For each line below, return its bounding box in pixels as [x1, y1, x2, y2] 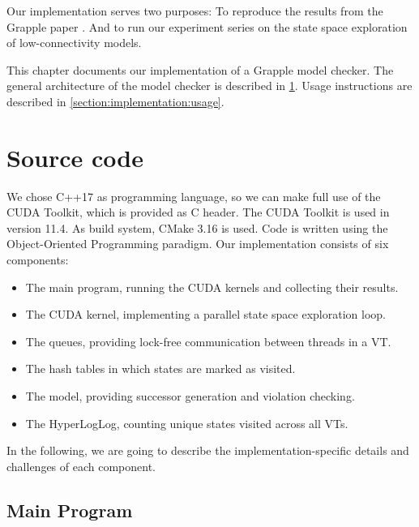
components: [6, 251, 69, 268]
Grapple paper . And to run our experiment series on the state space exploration [6, 18, 408, 35]
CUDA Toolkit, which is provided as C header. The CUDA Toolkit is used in [6, 204, 390, 221]
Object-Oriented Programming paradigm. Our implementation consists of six [6, 235, 389, 252]
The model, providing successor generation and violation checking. [25, 388, 355, 405]
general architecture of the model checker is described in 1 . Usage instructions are [6, 77, 413, 94]
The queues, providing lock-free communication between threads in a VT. [25, 332, 391, 349]
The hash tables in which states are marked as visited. [25, 360, 296, 377]
